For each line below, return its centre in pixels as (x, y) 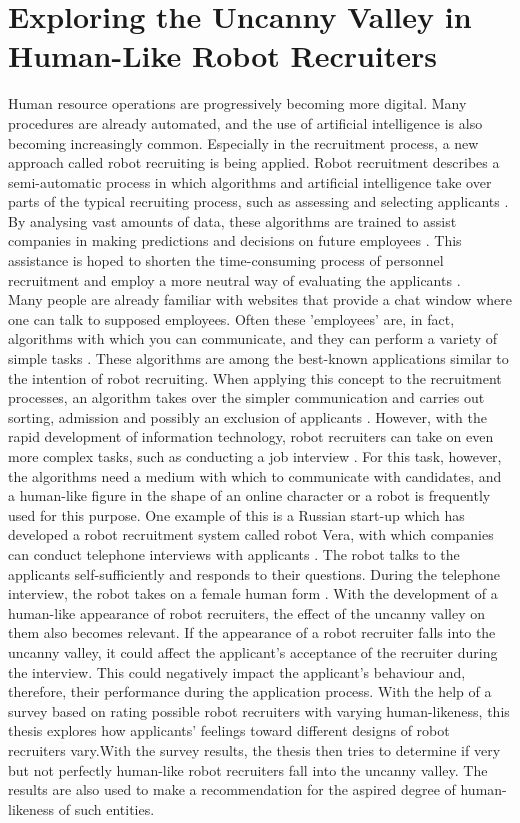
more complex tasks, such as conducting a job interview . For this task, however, (255, 456)
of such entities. (106, 808)
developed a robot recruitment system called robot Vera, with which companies (251, 534)
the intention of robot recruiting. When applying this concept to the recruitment (255, 377)
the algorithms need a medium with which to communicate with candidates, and (255, 475)
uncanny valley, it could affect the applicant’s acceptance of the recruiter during (253, 651)
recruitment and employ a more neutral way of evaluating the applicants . (234, 279)
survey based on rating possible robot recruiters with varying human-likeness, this (259, 710)
